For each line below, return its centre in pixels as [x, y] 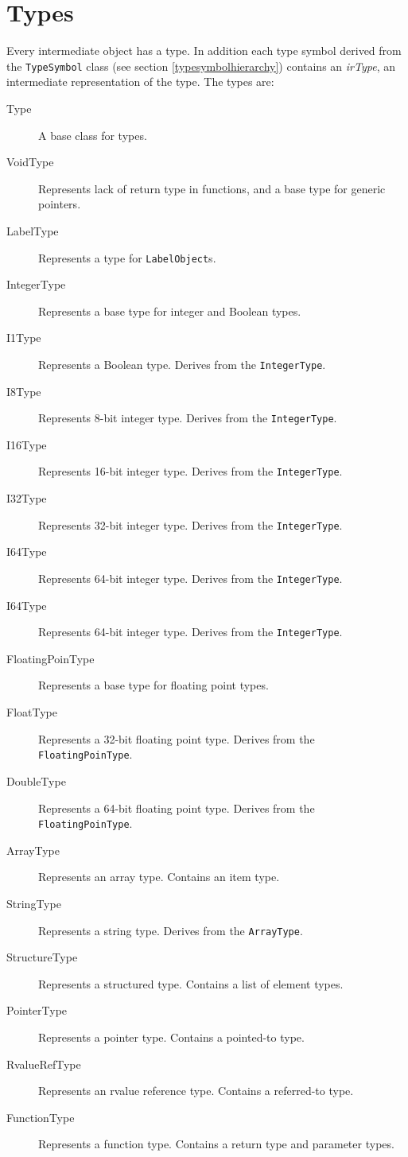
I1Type [24, 338]
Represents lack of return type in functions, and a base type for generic [212, 188]
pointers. [60, 204]
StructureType [42, 957]
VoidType [30, 162]
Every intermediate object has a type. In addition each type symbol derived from [204, 50]
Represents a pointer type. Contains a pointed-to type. [171, 1037]
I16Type [27, 444]
